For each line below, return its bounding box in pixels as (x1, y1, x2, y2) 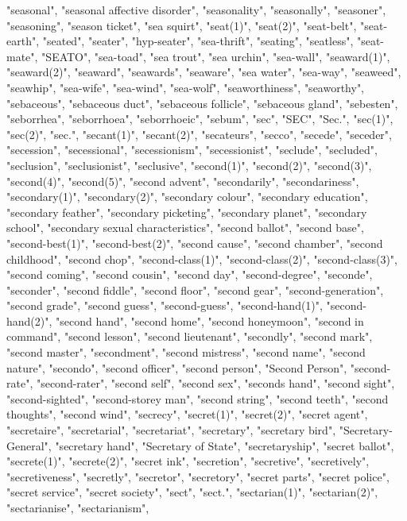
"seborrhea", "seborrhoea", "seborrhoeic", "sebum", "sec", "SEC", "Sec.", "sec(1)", (6, 110, 393, 127)
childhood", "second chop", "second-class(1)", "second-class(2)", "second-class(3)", (6, 250, 397, 267)
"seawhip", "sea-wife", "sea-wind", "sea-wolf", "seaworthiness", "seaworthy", (6, 79, 365, 95)
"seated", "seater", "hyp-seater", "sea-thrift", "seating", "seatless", (42, 33, 354, 49)
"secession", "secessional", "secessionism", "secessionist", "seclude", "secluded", (6, 141, 378, 158)
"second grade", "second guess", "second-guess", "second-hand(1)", (6, 297, 323, 314)
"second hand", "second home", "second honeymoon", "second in (56, 312, 364, 329)
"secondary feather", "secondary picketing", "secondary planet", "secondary (6, 203, 367, 220)
